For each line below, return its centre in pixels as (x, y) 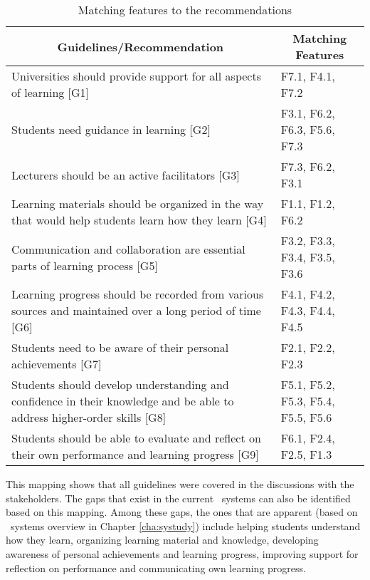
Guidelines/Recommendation (141, 46)
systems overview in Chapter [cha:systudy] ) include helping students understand (185, 525)
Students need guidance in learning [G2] (111, 129)
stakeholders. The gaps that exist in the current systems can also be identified (178, 498)
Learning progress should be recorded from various (138, 294)
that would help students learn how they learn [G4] (139, 220)
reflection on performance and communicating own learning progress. (156, 568)
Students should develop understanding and (120, 384)
